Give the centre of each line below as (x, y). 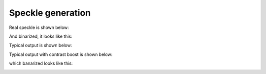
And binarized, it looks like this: (41, 36)
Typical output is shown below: (41, 45)
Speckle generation (50, 13)
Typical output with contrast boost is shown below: (61, 54)
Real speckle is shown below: (39, 27)
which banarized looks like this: (41, 63)
